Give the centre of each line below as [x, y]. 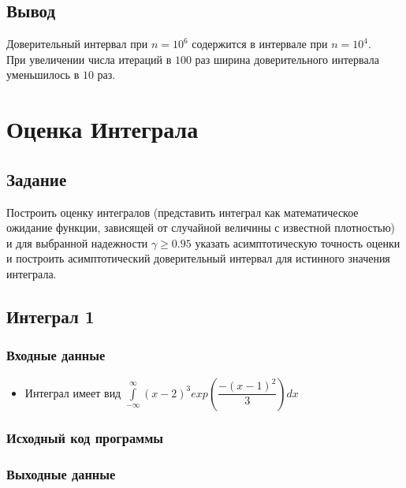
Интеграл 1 [50, 316]
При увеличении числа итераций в [89, 59]
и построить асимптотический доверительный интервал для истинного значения [198, 258]
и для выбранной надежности [77, 242]
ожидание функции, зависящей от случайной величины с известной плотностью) [201, 227]
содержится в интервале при [260, 44]
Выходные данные [61, 474]
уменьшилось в [43, 75]
